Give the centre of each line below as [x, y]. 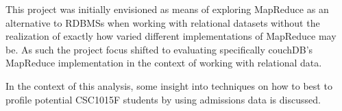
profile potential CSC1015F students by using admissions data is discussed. [163, 99]
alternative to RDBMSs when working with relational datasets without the [163, 22]
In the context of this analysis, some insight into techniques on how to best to [169, 85]
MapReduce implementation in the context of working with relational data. [164, 63]
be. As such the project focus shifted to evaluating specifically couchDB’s [159, 49]
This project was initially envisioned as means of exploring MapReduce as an [167, 9]
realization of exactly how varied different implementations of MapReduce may [171, 36]
